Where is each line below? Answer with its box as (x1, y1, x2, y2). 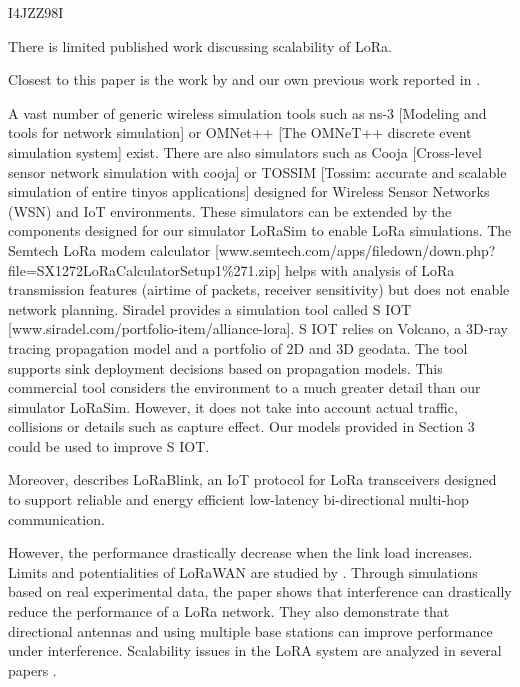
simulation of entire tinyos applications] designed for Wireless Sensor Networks (8, 181, 490, 202)
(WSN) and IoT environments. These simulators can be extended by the (8, 200, 452, 221)
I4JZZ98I (8, 2, 64, 22)
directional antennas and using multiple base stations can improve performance (8, 620, 493, 641)
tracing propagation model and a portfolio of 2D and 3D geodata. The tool (8, 337, 468, 358)
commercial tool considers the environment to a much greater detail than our (8, 377, 481, 398)
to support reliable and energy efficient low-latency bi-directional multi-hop (8, 489, 469, 510)
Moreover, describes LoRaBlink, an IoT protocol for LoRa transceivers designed (8, 469, 497, 490)
